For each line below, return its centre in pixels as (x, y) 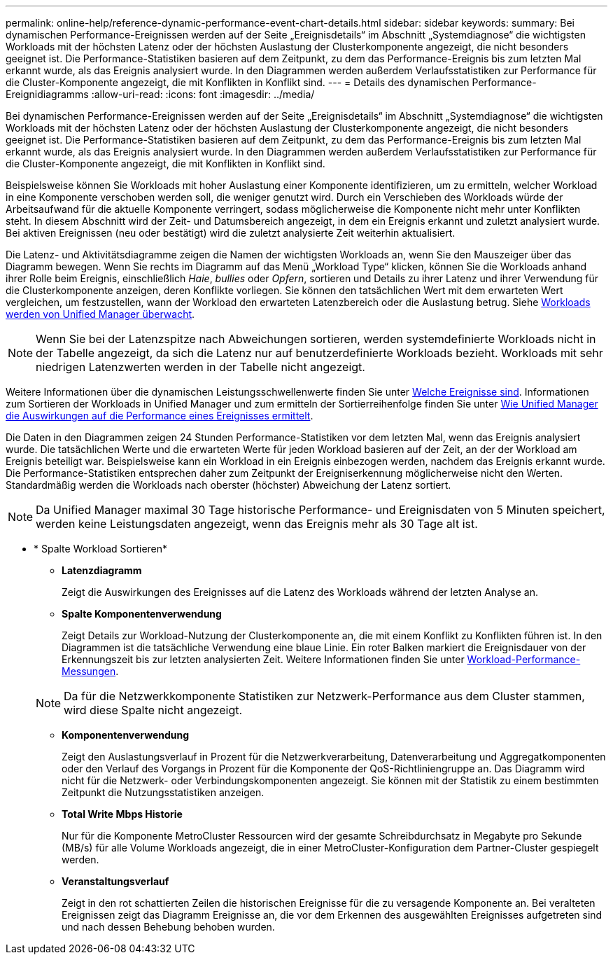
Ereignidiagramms (47, 94)
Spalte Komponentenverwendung (142, 614)
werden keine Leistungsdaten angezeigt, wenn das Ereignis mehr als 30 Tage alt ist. (257, 524)
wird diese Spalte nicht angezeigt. (153, 710)
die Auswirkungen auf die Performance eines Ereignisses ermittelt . (160, 416)
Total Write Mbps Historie (122, 814)
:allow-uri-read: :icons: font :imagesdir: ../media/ (203, 94)
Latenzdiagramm (102, 570)
